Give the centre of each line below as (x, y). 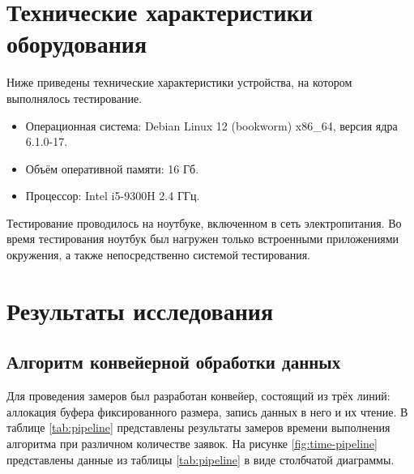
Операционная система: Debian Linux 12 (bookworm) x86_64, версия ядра (211, 125)
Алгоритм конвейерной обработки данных (174, 362)
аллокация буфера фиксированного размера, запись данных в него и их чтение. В (207, 411)
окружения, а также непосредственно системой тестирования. (159, 255)
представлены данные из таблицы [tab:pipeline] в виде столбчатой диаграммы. (201, 459)
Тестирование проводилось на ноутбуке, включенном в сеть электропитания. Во (204, 222)
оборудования (77, 43)
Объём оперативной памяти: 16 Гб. (112, 168)
